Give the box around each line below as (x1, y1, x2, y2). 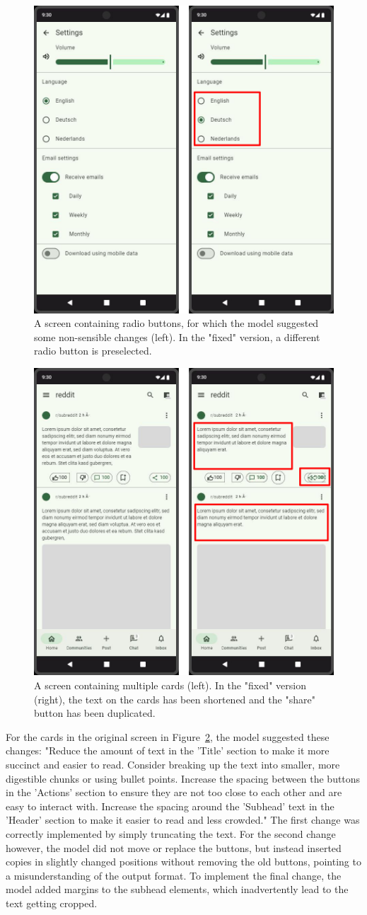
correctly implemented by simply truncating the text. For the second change (6, 826, 336, 841)
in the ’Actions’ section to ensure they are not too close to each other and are (6, 785, 342, 800)
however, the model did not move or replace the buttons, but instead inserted (6, 840, 342, 855)
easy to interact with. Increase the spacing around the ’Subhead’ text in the (6, 798, 334, 813)
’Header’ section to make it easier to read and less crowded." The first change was (6, 812, 360, 827)
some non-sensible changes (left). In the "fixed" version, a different (34, 329, 320, 344)
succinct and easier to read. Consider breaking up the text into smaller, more (6, 756, 340, 771)
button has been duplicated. (34, 706, 156, 720)
